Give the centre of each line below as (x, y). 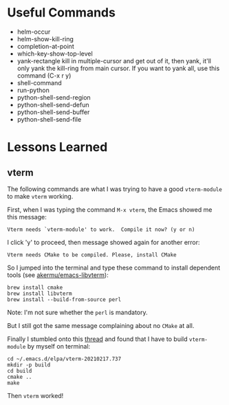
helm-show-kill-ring (45, 39)
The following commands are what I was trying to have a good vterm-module (115, 189)
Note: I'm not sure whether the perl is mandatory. (77, 312)
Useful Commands (61, 13)
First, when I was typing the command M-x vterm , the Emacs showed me (110, 209)
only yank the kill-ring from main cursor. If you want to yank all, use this (118, 68)
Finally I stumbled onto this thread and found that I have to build (97, 339)
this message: (27, 217)
